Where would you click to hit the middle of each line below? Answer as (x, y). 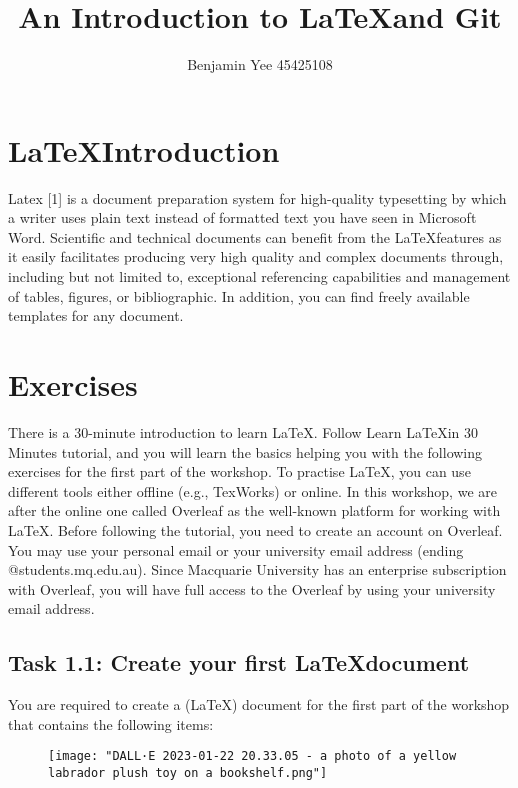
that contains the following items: (111, 723)
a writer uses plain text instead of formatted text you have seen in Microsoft (242, 217)
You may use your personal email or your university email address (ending (236, 549)
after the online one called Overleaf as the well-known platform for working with (254, 510)
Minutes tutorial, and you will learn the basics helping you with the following (245, 451)
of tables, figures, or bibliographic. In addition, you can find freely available (239, 295)
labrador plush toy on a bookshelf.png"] (188, 772)
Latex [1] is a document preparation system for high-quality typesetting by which (257, 197)
